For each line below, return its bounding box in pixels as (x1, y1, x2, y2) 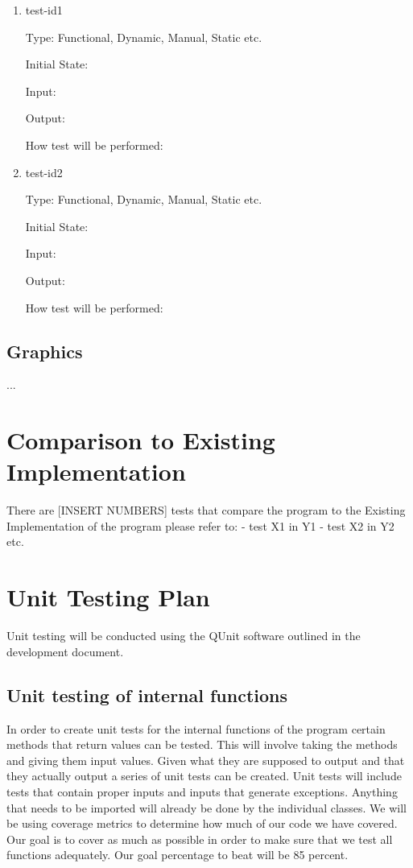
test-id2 (25, 163, 63, 180)
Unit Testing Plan (6, 581, 210, 614)
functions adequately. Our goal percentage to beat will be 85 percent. (6, 846, 349, 863)
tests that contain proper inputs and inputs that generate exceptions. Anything (6, 783, 398, 800)
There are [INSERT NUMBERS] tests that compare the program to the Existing (6, 502, 406, 519)
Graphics (6, 338, 83, 363)
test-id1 (25, 2, 63, 18)
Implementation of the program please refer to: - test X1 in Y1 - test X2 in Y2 (6, 517, 394, 534)
